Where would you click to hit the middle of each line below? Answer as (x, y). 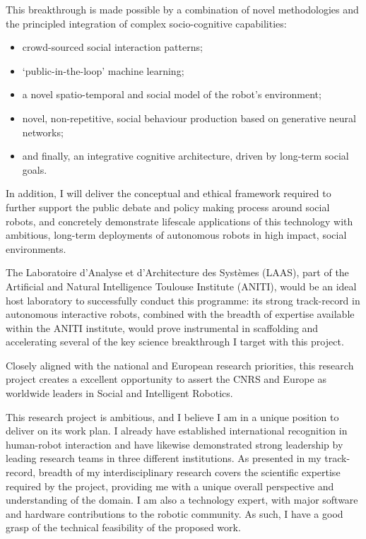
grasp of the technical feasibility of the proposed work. (123, 527)
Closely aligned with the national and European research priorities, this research (180, 365)
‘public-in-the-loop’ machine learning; (103, 70)
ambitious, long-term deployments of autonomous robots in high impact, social (176, 235)
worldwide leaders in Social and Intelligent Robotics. (119, 393)
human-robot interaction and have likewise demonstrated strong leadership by (175, 444)
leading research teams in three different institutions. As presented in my (164, 458)
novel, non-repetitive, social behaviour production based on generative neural (189, 118)
